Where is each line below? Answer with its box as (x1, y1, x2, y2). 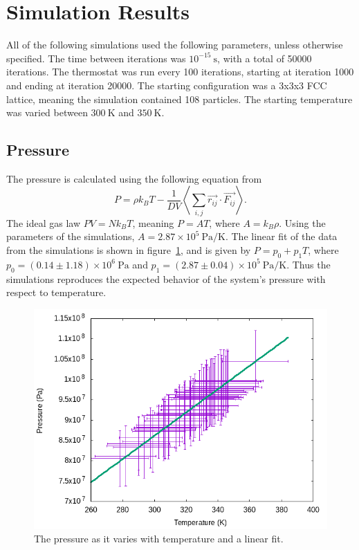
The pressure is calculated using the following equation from (6, 171, 262, 185)
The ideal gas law (6, 215, 81, 230)
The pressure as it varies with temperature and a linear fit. (34, 531, 284, 546)
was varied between (6, 105, 88, 120)
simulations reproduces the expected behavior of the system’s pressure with (6, 271, 326, 286)
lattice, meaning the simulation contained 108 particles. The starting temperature (6, 91, 353, 106)
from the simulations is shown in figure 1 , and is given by (6, 243, 251, 257)
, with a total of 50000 (217, 51, 312, 65)
